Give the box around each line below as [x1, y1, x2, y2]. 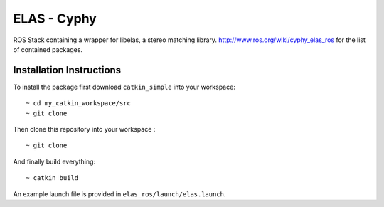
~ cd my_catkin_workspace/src [26, 100, 132, 107]
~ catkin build [26, 174, 79, 182]
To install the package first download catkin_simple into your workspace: [13, 83, 236, 91]
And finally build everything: [13, 157, 96, 166]
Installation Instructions [13, 64, 122, 76]
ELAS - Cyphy [13, 11, 97, 26]
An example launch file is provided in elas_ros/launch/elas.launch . [13, 189, 226, 198]
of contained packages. [13, 45, 83, 53]
